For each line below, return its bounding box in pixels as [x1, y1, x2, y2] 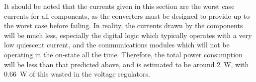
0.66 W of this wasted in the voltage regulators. [4, 69, 150, 79]
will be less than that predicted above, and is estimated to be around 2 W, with [4, 59, 249, 69]
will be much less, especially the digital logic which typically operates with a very [4, 30, 252, 40]
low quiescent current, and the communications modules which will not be [4, 40, 230, 50]
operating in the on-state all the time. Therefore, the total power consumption [4, 49, 243, 59]
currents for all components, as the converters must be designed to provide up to [4, 10, 250, 21]
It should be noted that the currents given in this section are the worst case [4, 1, 235, 11]
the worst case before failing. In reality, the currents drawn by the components [4, 20, 243, 31]
